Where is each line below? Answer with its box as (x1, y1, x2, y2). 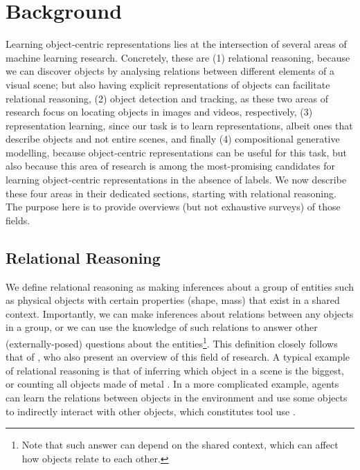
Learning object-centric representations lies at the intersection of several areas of (6, 37, 347, 51)
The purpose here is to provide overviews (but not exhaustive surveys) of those (6, 199, 341, 214)
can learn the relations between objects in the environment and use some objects (6, 390, 348, 405)
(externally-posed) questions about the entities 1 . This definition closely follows (6, 334, 338, 350)
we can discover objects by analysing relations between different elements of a (6, 64, 334, 78)
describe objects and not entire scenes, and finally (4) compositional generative (6, 132, 340, 146)
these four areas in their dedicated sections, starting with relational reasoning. (6, 186, 336, 200)
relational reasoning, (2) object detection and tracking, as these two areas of (6, 91, 328, 105)
